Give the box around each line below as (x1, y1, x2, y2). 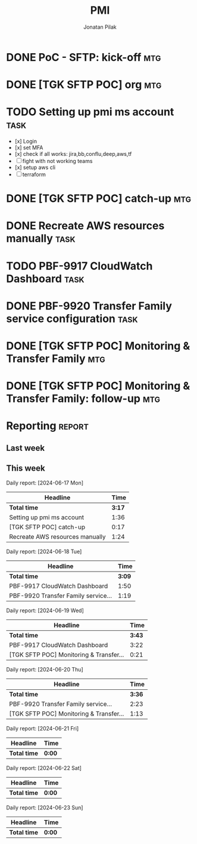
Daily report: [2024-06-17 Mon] (6, 479, 84, 486)
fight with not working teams (22, 158, 93, 165)
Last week (6, 443, 45, 453)
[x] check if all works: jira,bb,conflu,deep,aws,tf (14, 151, 132, 158)
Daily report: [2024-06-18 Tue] (6, 548, 82, 555)
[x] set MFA (14, 144, 43, 151)
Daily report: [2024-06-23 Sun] (6, 804, 83, 811)
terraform (22, 171, 46, 178)
